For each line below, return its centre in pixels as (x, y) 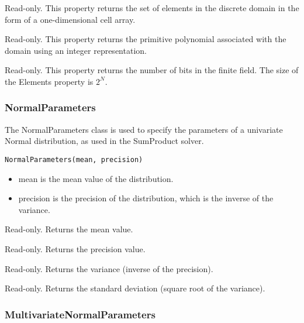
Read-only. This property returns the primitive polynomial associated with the (146, 39)
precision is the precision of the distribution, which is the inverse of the (146, 198)
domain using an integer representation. (76, 50)
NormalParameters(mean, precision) (74, 159)
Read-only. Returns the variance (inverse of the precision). (109, 268)
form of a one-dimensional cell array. (70, 19)
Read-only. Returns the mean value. (69, 229)
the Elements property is (49, 81)
